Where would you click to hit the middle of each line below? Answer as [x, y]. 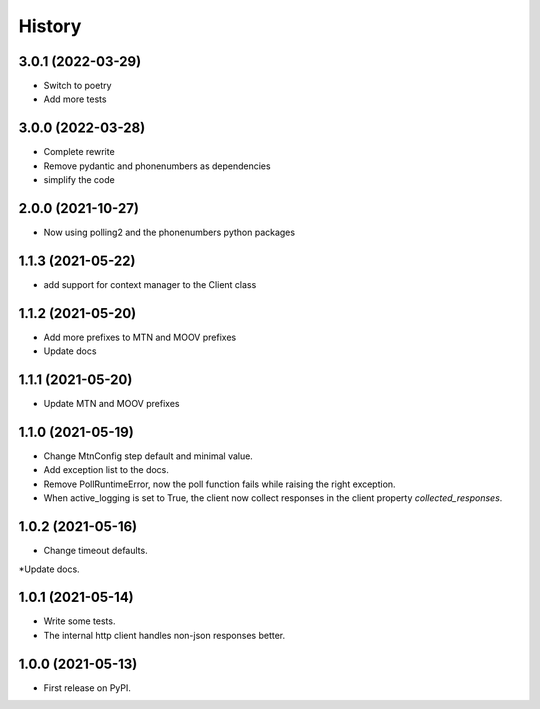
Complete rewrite [79, 152]
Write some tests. [79, 621]
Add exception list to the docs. [106, 470]
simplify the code [79, 180]
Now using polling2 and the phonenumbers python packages [169, 232]
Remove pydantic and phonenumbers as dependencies [157, 166]
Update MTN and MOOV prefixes [111, 404]
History [50, 26]
